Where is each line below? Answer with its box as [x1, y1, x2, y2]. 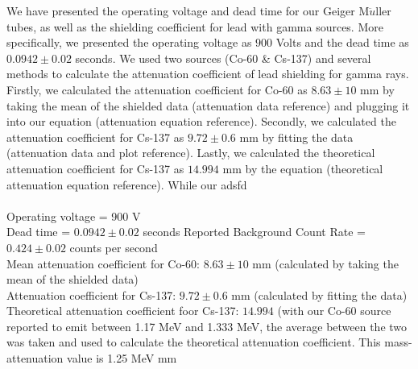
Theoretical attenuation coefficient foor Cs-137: [6, 302, 239, 319]
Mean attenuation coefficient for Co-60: [6, 255, 200, 272]
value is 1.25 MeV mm [67, 350, 177, 367]
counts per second [69, 238, 158, 255]
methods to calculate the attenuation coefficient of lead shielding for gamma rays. [6, 65, 409, 82]
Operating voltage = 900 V [6, 207, 141, 224]
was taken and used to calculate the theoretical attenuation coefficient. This [6, 334, 381, 350]
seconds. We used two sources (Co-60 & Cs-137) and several [75, 49, 371, 66]
